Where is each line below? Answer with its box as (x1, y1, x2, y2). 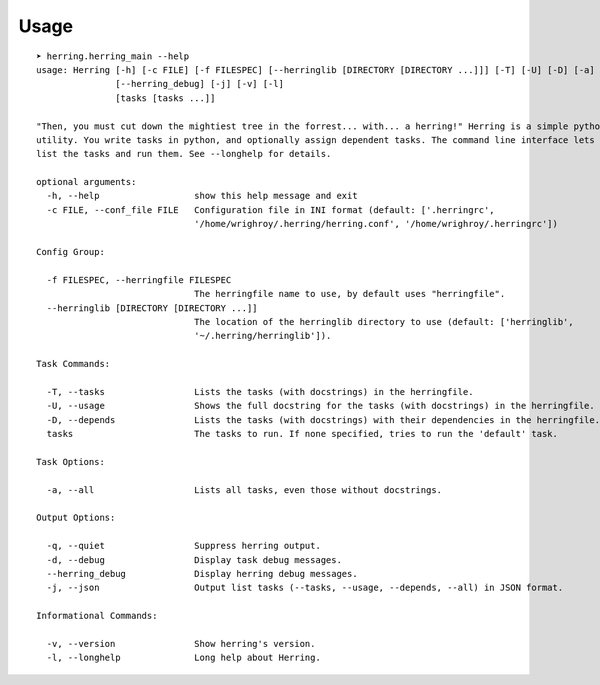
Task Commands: (36, 358, 111, 370)
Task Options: (36, 456, 105, 467)
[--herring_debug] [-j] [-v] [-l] (115, 78, 285, 90)
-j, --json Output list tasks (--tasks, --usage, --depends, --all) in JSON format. (46, 582, 564, 594)
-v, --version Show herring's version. (46, 638, 316, 649)
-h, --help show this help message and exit (46, 190, 359, 202)
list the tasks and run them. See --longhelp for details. (36, 148, 332, 160)
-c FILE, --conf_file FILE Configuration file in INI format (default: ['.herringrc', (46, 204, 495, 215)
